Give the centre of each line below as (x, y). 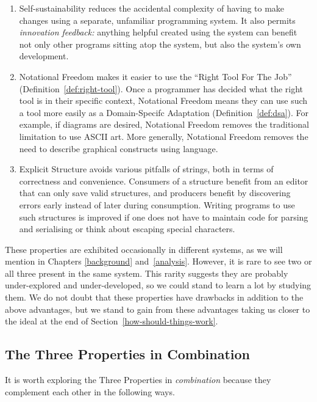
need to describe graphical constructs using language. (119, 148)
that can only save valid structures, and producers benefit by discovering (155, 193)
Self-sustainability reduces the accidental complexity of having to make (152, 8)
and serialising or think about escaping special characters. (127, 229)
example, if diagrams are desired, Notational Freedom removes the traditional (164, 124)
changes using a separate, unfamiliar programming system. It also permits (157, 20)
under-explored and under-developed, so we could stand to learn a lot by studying (158, 285)
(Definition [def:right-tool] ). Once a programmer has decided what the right (161, 88)
